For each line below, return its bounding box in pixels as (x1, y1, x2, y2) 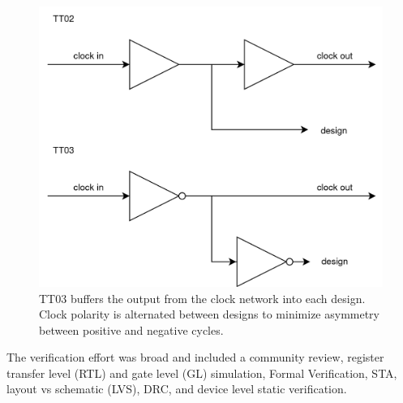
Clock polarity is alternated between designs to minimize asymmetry (39, 305, 379, 323)
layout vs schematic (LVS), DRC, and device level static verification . (6, 380, 347, 397)
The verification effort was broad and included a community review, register (6, 349, 384, 366)
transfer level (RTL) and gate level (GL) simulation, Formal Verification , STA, (6, 364, 397, 381)
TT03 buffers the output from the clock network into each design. (39, 289, 366, 306)
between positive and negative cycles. (39, 321, 224, 338)
